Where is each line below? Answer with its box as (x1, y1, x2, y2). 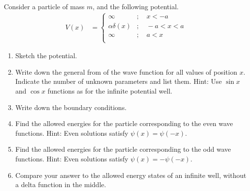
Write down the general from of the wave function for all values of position (15, 66, 237, 77)
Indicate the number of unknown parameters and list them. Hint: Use (15, 76, 222, 86)
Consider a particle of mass (4, 1, 85, 11)
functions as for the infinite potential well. (47, 86, 172, 96)
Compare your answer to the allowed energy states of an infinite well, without (15, 170, 247, 180)
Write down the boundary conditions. (15, 102, 127, 112)
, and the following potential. (93, 1, 179, 11)
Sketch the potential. (15, 50, 77, 61)
